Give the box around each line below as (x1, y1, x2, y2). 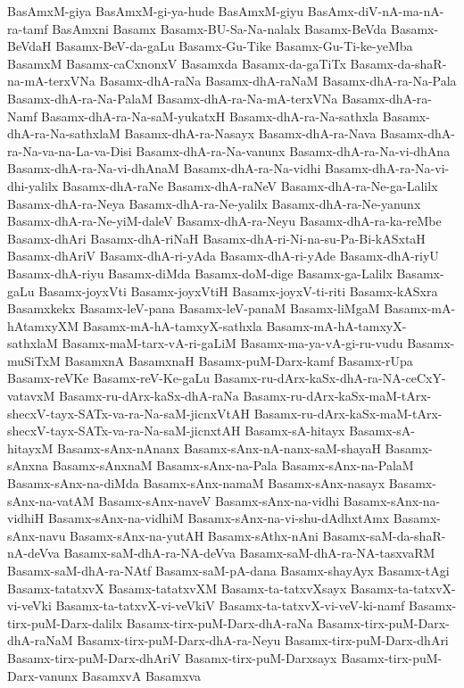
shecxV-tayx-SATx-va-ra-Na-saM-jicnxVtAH (7, 403, 251, 422)
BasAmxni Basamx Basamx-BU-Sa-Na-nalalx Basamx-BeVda (52, 19, 387, 37)
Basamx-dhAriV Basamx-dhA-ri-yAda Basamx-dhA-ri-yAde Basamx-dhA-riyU (7, 246, 439, 265)
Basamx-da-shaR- (350, 54, 447, 72)
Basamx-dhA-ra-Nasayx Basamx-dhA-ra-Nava (124, 124, 377, 143)
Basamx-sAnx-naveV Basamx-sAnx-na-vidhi (98, 491, 340, 510)
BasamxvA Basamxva (81, 666, 201, 684)
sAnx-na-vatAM (7, 491, 95, 510)
